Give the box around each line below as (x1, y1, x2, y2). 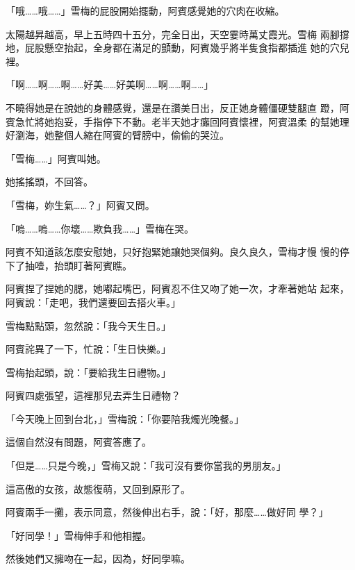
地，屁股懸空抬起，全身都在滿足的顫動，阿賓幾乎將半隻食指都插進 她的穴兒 (6, 40, 349, 55)
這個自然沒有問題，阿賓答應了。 (6, 435, 151, 449)
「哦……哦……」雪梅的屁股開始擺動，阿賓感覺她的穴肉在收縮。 (6, 3, 285, 17)
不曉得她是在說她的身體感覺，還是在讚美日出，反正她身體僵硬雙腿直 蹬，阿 (6, 100, 349, 115)
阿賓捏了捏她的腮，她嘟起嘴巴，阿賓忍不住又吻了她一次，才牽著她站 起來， (6, 281, 349, 296)
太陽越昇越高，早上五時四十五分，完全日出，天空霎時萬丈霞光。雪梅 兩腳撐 (6, 26, 349, 41)
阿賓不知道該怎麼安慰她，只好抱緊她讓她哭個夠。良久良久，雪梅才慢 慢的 (6, 244, 340, 259)
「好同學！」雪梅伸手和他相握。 (6, 528, 151, 542)
